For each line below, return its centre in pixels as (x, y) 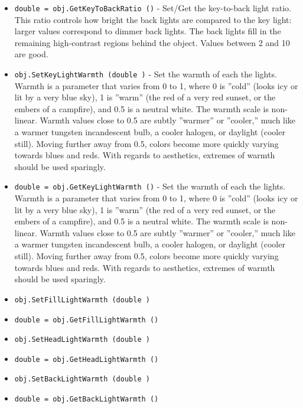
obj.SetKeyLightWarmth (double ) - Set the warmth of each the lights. (146, 74)
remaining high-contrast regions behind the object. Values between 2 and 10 (152, 42)
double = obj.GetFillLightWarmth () (87, 320)
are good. (31, 54)
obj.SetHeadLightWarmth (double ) (82, 340)
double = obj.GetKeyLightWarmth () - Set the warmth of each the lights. (150, 186)
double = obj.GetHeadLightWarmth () (87, 359)
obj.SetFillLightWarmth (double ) (82, 300)
